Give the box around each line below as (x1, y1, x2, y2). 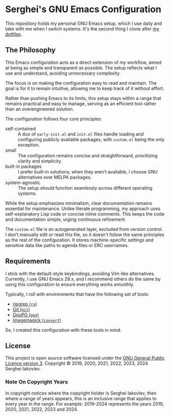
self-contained (5, 125, 36, 131)
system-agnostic (5, 179, 40, 186)
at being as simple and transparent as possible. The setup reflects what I (5, 64, 157, 71)
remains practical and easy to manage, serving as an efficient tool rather (5, 100, 157, 107)
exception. (18, 142, 40, 148)
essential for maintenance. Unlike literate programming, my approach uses (5, 205, 161, 212)
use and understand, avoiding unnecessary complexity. (5, 70, 121, 76)
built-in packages (5, 163, 42, 169)
